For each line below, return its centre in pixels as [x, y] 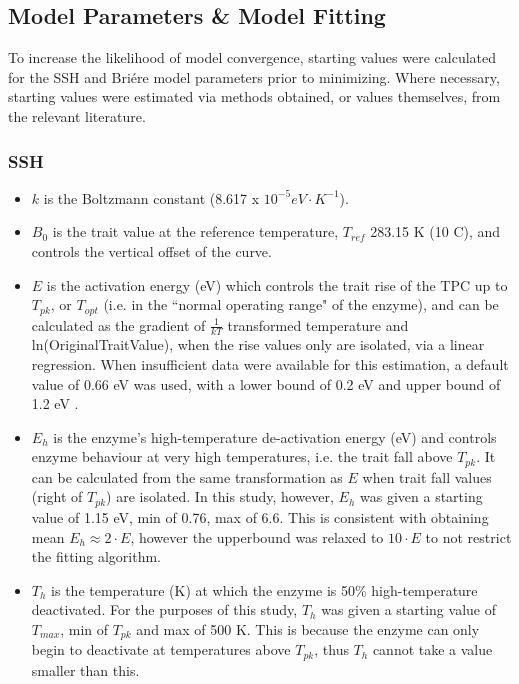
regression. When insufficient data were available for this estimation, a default [270, 364]
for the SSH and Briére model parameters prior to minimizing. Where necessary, [254, 76]
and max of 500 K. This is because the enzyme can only [308, 628]
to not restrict [468, 536]
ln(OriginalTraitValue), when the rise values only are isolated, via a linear [258, 344]
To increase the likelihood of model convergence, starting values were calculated [252, 57]
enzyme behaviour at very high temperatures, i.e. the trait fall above [242, 456]
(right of [57, 496]
